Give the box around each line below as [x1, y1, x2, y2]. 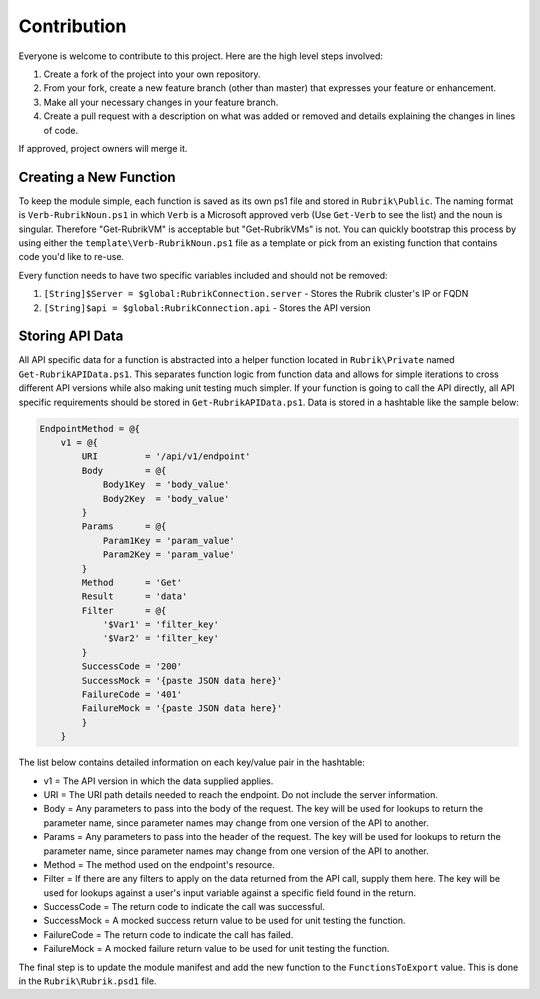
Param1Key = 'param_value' [102, 535, 235, 546]
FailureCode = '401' [81, 689, 183, 700]
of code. [43, 124, 79, 136]
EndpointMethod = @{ [39, 423, 140, 434]
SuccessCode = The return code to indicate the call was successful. [43, 901, 325, 913]
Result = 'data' [81, 591, 188, 602]
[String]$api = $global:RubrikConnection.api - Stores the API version [43, 301, 371, 314]
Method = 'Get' [81, 576, 183, 588]
